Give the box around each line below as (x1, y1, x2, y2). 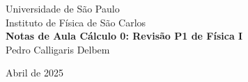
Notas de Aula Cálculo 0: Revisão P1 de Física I (6, 28, 243, 43)
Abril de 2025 (6, 65, 63, 80)
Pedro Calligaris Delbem (6, 42, 110, 56)
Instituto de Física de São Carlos (6, 15, 146, 29)
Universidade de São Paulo (6, 1, 120, 15)
